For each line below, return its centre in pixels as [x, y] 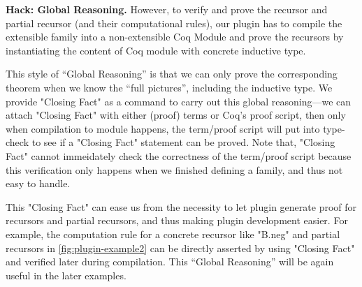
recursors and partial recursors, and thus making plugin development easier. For [177, 220]
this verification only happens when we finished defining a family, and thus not [174, 169]
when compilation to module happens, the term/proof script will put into [163, 128]
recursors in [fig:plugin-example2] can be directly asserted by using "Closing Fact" [180, 248]
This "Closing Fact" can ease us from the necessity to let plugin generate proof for [181, 206]
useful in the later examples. [66, 275]
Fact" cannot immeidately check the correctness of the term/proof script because [179, 155]
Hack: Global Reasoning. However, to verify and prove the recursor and [167, 9]
